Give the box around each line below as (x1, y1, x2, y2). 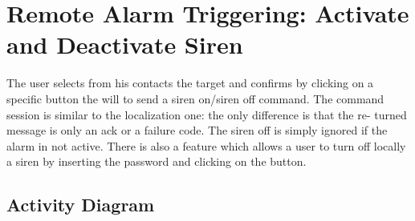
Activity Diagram (6, 192, 155, 217)
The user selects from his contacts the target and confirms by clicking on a (6, 74, 374, 91)
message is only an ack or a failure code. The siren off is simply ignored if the (6, 122, 388, 139)
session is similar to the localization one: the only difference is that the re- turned (6, 106, 407, 123)
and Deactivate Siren (6, 28, 243, 61)
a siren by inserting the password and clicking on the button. (6, 153, 307, 170)
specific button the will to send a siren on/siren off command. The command (6, 90, 384, 106)
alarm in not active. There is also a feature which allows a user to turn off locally (6, 137, 406, 154)
